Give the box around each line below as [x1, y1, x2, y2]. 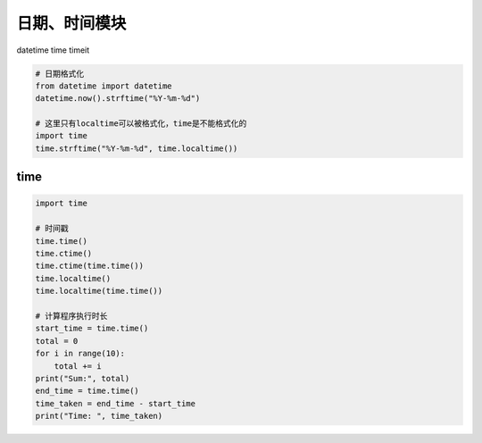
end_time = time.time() [35, 386, 140, 397]
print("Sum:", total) [35, 373, 130, 383]
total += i [54, 361, 102, 371]
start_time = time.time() [35, 323, 149, 334]
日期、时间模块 [16, 13, 127, 33]
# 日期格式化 [35, 68, 85, 79]
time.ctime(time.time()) [35, 261, 145, 272]
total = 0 [35, 336, 79, 346]
